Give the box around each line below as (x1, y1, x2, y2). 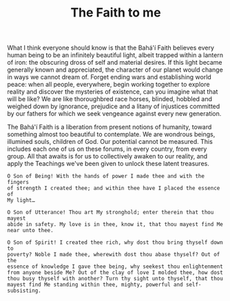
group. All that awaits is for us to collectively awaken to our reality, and (7, 152, 208, 160)
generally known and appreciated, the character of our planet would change (7, 65, 224, 74)
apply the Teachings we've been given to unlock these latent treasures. (7, 160, 210, 168)
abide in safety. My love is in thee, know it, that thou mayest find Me (7, 221, 224, 228)
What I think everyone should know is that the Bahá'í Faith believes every (7, 43, 215, 52)
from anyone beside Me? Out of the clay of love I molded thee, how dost (7, 269, 224, 276)
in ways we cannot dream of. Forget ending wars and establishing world (7, 73, 211, 81)
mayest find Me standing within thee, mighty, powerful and (7, 281, 184, 289)
